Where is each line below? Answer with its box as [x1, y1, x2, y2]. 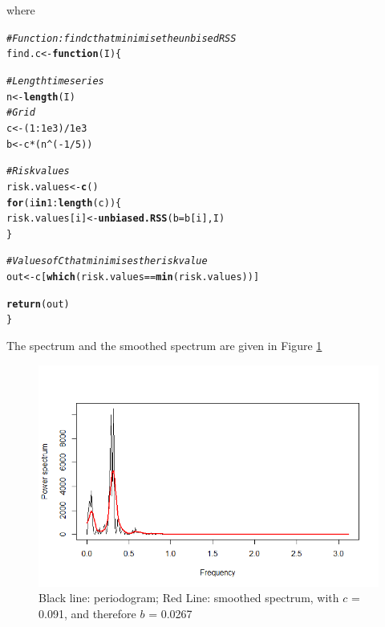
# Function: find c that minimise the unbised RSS [6, 32, 237, 44]
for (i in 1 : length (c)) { [6, 197, 122, 209]
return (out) [6, 298, 70, 310]
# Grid [6, 107, 35, 119]
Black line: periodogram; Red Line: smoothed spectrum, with [38, 589, 339, 606]
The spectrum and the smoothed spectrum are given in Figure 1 [6, 337, 322, 354]
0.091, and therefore [38, 605, 136, 621]
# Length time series [6, 75, 104, 87]
